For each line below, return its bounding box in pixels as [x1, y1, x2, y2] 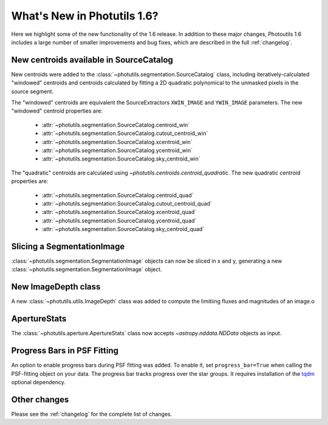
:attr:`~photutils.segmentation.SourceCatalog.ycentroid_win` [41, 147, 193, 154]
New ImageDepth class [11, 282, 101, 292]
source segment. [11, 88, 54, 95]
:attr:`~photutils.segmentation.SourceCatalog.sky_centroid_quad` [41, 226, 205, 233]
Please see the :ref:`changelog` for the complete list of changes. [11, 410, 173, 418]
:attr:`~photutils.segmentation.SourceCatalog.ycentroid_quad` [41, 216, 197, 224]
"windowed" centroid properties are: [11, 107, 103, 115]
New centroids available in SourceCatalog [11, 55, 173, 65]
